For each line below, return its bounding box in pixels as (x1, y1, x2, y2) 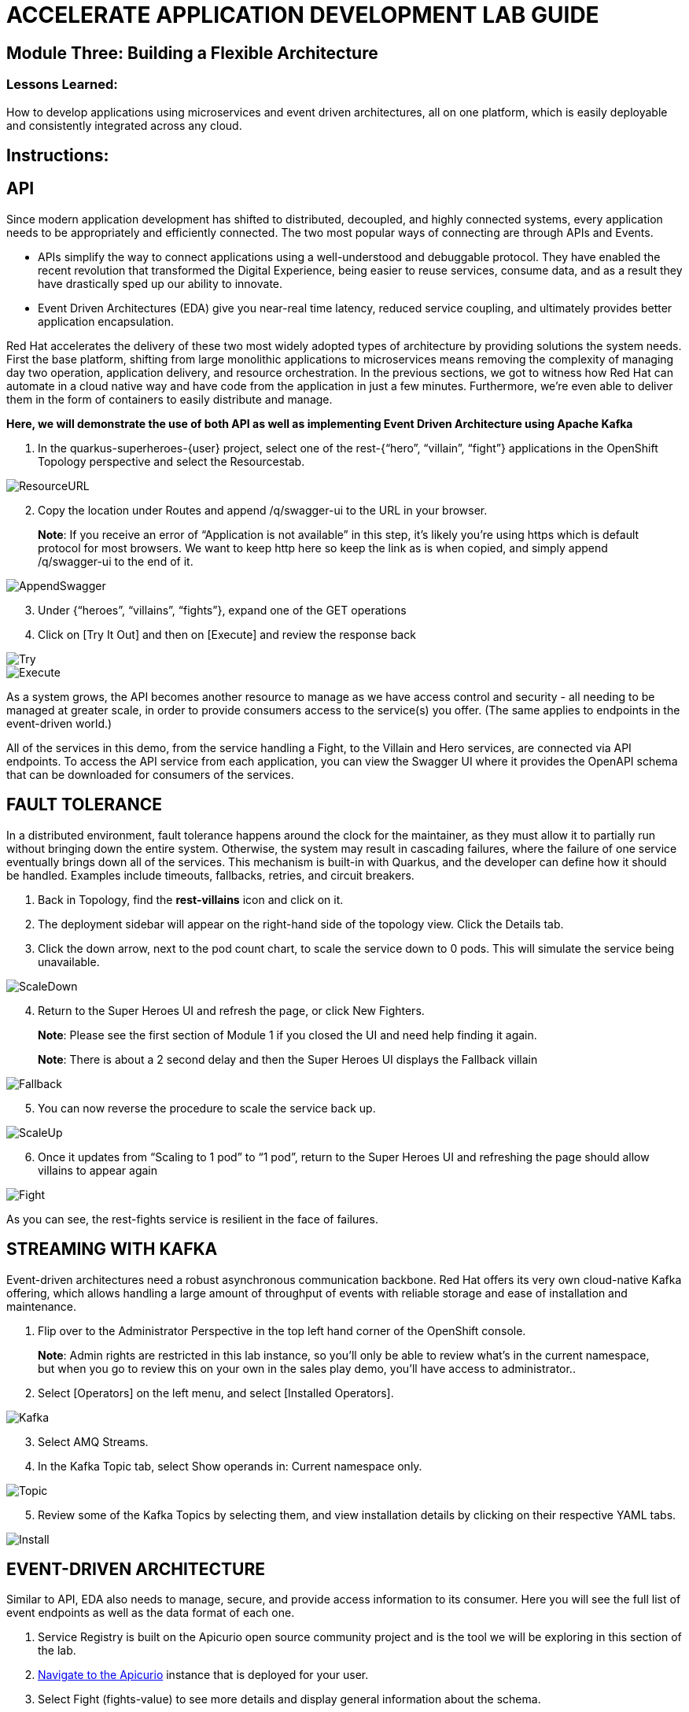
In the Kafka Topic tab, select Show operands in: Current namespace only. (38, 1459, 422, 1473)
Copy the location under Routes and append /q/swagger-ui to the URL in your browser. (38, 503, 488, 517)
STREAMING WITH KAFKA (6, 1239, 218, 1260)
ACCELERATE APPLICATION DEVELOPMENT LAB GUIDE (6, 2, 599, 28)
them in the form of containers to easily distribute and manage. (6, 392, 333, 406)
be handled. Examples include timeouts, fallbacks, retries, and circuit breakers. (6, 868, 415, 882)
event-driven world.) (6, 716, 112, 730)
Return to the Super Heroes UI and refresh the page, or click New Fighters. (38, 1003, 425, 1017)
